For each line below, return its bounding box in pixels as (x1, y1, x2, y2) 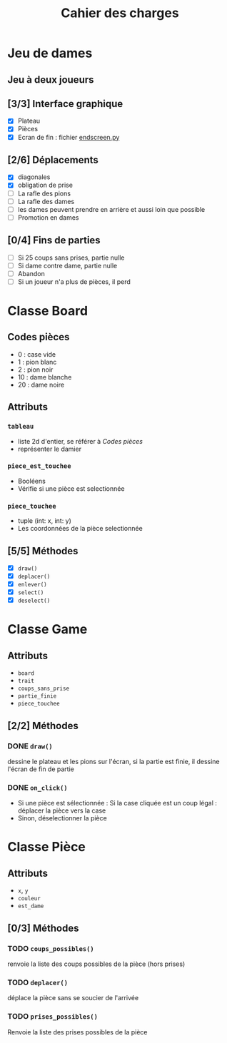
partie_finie (17, 693, 57, 700)
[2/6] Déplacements (7, 153, 99, 166)
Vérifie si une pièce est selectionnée (17, 484, 125, 493)
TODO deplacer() (7, 977, 69, 987)
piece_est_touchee (7, 462, 71, 470)
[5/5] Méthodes (7, 544, 79, 557)
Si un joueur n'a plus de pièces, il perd (17, 277, 131, 286)
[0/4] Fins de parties (7, 234, 101, 247)
